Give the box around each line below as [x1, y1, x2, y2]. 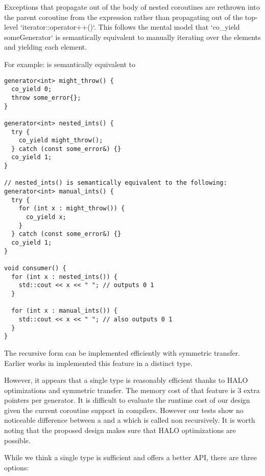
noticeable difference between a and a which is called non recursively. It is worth [4, 415, 255, 425]
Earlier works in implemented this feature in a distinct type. [4, 357, 192, 368]
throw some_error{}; [11, 94, 81, 101]
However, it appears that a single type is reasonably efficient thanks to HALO [4, 375, 248, 385]
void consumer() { [4, 265, 66, 272]
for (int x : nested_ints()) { [11, 273, 117, 280]
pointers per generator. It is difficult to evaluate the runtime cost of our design [4, 395, 250, 405]
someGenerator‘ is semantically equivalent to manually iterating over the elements [4, 31, 261, 42]
